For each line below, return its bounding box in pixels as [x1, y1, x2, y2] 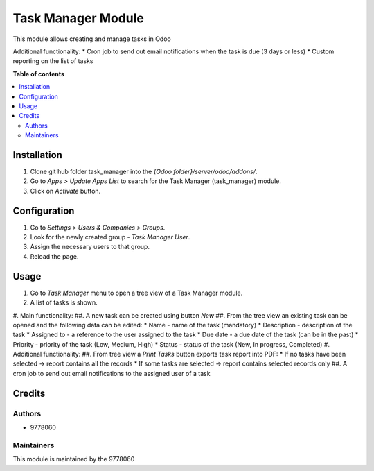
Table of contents [12, 69, 65, 78]
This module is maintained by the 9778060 [12, 455, 135, 463]
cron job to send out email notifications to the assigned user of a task [12, 369, 211, 377]
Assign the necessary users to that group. [30, 243, 150, 251]
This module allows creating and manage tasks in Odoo [12, 35, 171, 43]
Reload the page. [30, 252, 79, 260]
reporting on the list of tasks [12, 57, 93, 65]
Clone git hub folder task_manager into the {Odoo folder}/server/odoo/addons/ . [30, 167, 258, 175]
